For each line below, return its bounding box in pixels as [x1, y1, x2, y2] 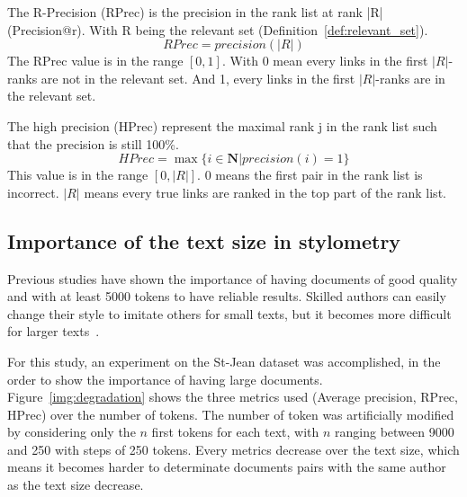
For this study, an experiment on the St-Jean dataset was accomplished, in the [7, 351, 441, 370]
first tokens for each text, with [151, 422, 319, 441]
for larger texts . [7, 322, 100, 341]
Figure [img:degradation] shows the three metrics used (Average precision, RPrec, [7, 387, 458, 406]
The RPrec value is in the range [7, 51, 184, 70]
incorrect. [7, 182, 59, 201]
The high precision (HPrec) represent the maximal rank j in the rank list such [7, 116, 437, 135]
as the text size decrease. [7, 475, 144, 494]
